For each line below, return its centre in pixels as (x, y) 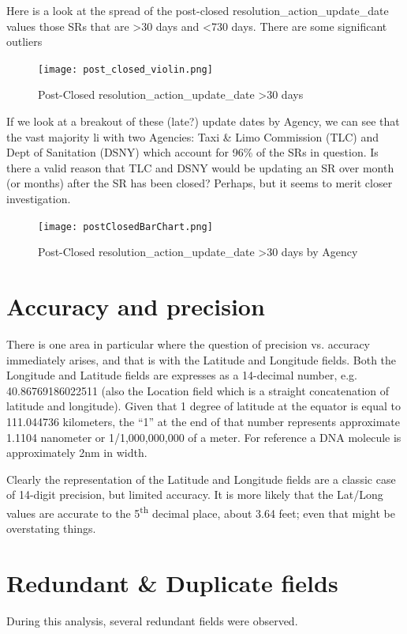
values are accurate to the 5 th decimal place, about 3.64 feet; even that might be (201, 511)
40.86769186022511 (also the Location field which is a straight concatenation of (198, 390)
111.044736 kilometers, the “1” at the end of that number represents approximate (203, 421)
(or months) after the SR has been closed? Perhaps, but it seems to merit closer (200, 183)
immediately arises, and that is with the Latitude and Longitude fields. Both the (202, 359)
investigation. (39, 198)
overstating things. (51, 528)
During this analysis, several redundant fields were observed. (152, 620)
